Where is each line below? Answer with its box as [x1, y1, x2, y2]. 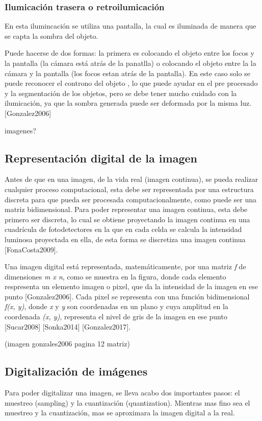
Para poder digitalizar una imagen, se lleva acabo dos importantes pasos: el [5, 387, 240, 398]
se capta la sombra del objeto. [5, 30, 98, 41]
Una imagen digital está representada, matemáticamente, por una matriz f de [5, 261, 246, 272]
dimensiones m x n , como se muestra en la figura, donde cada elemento [5, 271, 226, 282]
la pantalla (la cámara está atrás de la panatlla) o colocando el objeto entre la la [5, 58, 256, 68]
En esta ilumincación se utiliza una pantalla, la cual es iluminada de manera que [5, 20, 256, 31]
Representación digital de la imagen [5, 150, 197, 166]
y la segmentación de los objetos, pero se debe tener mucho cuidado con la [5, 87, 237, 98]
